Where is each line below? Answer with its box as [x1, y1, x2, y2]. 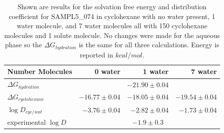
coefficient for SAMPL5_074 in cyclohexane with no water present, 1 [9, 11, 216, 21]
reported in [80, 49, 113, 59]
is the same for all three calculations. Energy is [79, 39, 220, 50]
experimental [7, 117, 46, 127]
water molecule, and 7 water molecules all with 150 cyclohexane [17, 20, 207, 31]
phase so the [5, 39, 42, 50]
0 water [94, 66, 121, 76]
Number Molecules [7, 66, 72, 76]
